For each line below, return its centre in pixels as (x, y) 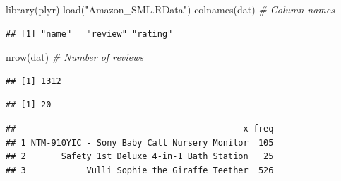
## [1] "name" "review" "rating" (89, 34)
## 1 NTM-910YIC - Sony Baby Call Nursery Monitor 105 (140, 142)
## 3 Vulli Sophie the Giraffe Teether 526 (140, 170)
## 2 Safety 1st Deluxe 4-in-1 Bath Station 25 (140, 157)
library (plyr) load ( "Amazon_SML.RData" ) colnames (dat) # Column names (170, 9)
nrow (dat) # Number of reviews (75, 57)
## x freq (140, 128)
